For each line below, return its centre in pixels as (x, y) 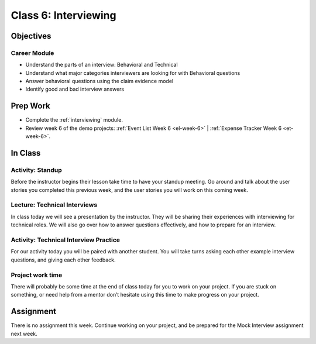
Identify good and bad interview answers (75, 89)
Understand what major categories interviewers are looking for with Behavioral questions (133, 73)
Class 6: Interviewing (63, 15)
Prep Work (31, 106)
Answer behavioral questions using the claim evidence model (99, 81)
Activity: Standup (36, 170)
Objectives (31, 36)
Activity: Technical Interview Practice (65, 240)
